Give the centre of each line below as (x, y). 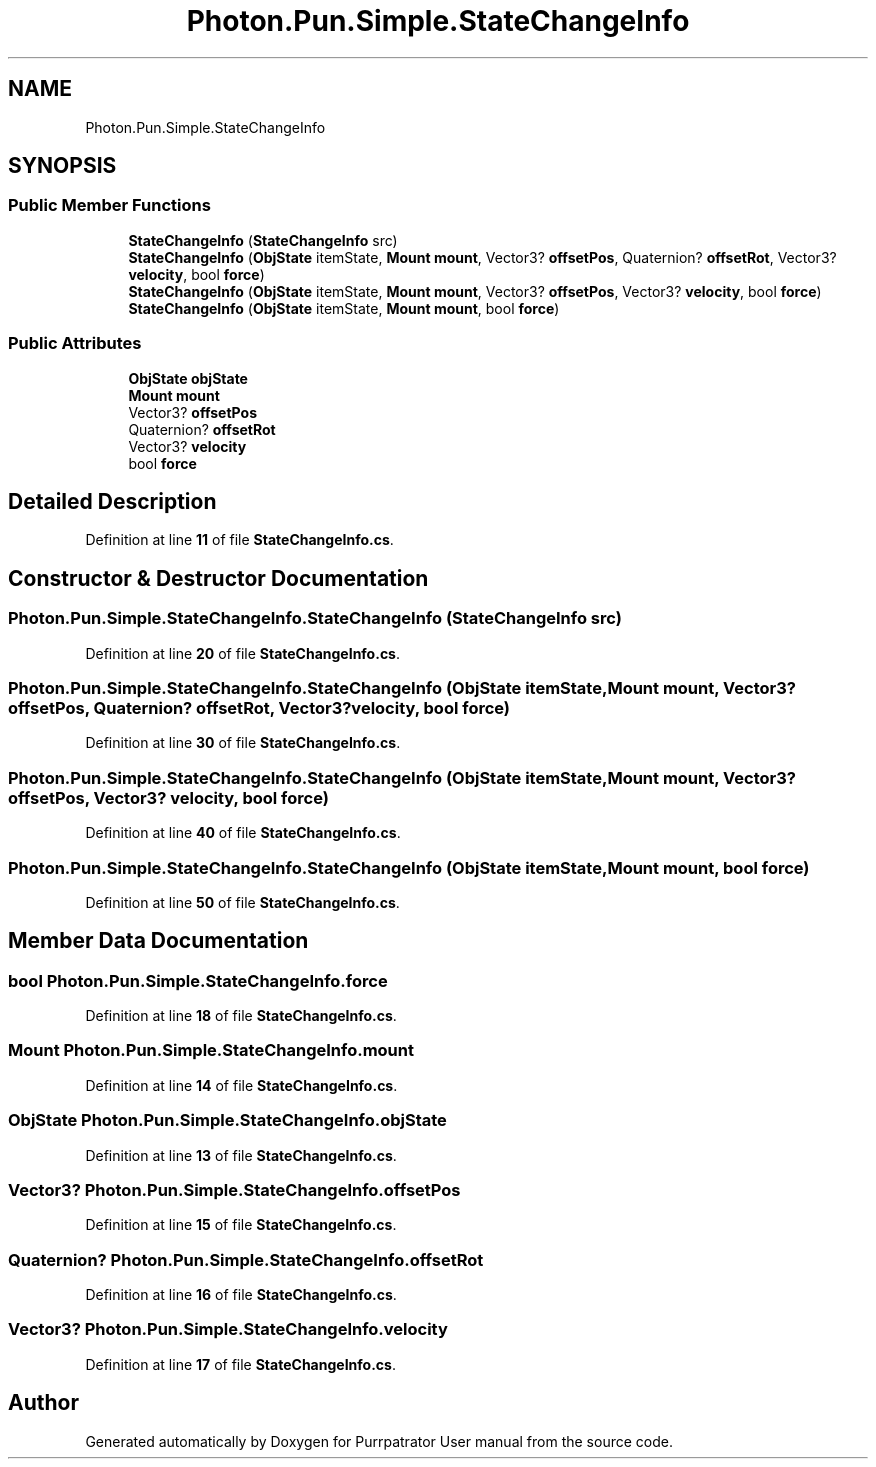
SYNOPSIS (62, 166)
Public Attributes (75, 343)
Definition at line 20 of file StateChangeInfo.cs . (243, 653)
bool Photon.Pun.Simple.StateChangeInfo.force (198, 980)
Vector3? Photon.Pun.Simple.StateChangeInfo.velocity (228, 1329)
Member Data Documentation (158, 941)
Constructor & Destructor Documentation (218, 578)
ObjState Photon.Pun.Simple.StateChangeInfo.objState (227, 1120)
